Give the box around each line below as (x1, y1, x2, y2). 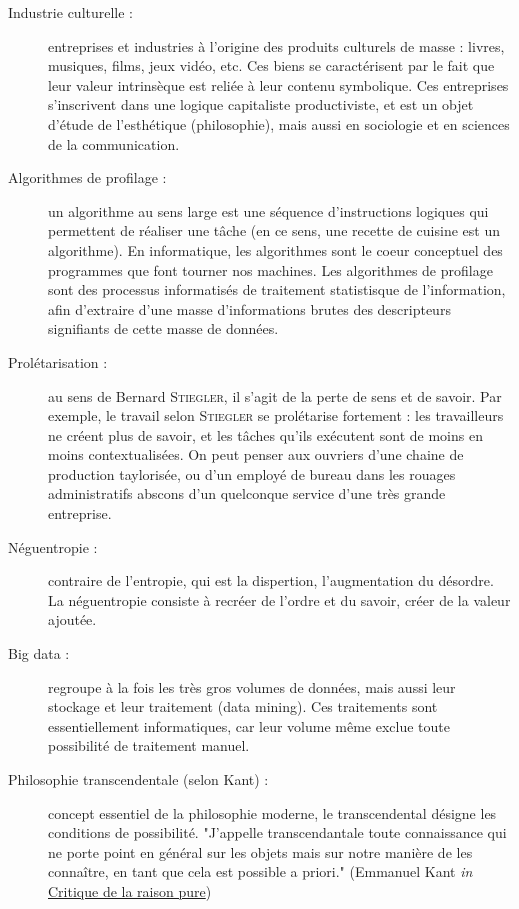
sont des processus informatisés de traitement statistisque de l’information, (48, 279, 506, 300)
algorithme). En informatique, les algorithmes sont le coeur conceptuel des (48, 239, 503, 260)
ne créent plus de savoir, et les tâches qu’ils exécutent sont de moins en (48, 424, 483, 445)
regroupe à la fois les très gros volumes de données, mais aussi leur (48, 676, 456, 697)
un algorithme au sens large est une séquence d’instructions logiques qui (48, 200, 489, 221)
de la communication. (48, 133, 180, 154)
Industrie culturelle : (8, 2, 134, 22)
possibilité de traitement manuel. (48, 735, 250, 756)
